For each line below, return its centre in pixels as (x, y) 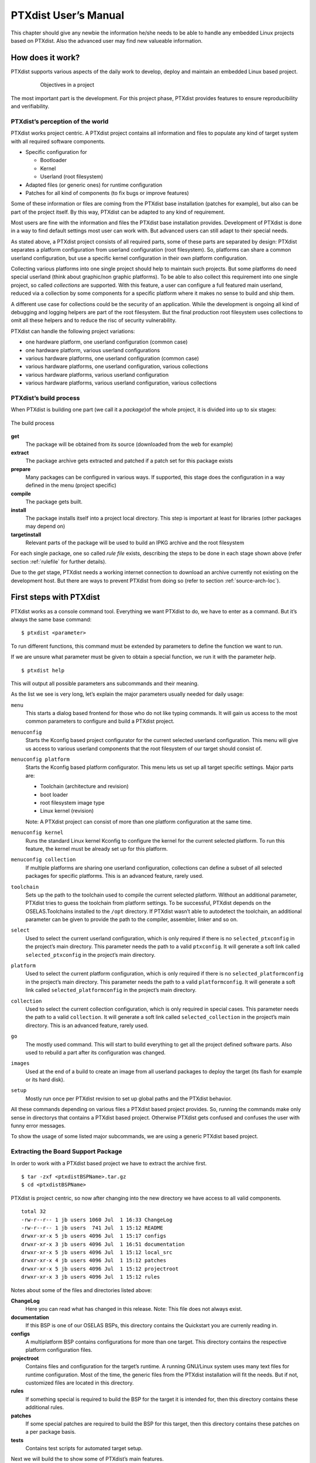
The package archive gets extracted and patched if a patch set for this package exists (129, 461)
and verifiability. (30, 107)
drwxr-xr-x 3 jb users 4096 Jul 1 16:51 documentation (103, 1244)
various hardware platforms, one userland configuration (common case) (112, 358)
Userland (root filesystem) (72, 177)
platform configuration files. (59, 1350)
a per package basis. (51, 1432)
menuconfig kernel (37, 833)
